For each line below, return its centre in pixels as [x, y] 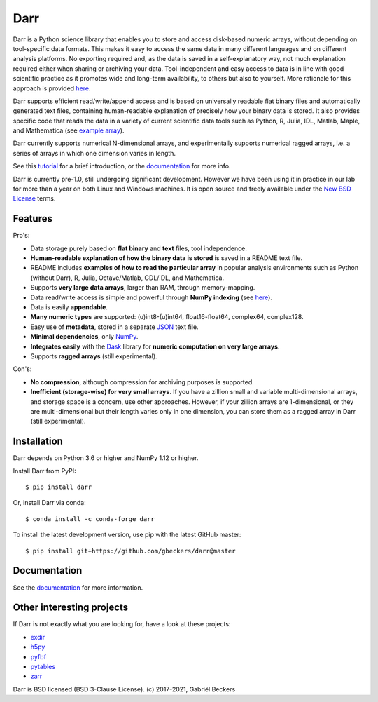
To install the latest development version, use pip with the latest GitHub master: [127, 535]
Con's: [22, 369]
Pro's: [21, 236]
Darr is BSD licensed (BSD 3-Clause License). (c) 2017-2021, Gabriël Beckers [124, 689]
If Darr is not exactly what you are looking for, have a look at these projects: [122, 624]
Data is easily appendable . [69, 307]
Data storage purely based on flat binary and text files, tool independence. [139, 248]
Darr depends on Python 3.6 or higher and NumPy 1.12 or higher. [106, 458]
